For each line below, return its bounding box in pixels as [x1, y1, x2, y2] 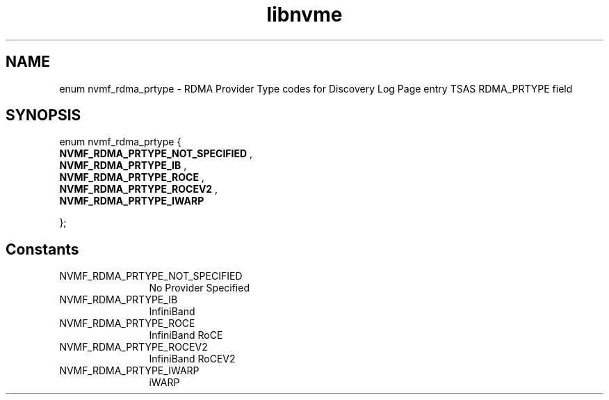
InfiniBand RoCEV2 [149, 353, 236, 365]
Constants [6, 240, 79, 258]
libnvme [266, 3, 343, 26]
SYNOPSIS [6, 106, 81, 125]
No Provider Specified [149, 282, 250, 294]
